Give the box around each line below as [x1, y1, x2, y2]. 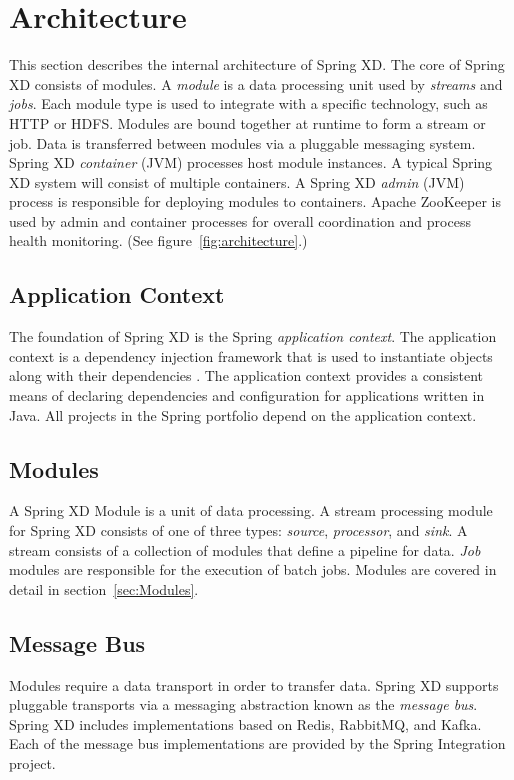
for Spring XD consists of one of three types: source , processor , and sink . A [9, 520, 468, 541]
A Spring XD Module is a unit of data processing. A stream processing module [9, 500, 493, 521]
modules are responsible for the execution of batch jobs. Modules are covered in [9, 559, 497, 580]
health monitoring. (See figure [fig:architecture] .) [9, 230, 308, 251]
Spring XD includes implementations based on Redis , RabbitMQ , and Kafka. [9, 713, 482, 734]
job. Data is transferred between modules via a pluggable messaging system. [9, 132, 476, 153]
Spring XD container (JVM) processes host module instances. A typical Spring [9, 152, 493, 173]
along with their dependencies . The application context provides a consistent [9, 365, 484, 386]
